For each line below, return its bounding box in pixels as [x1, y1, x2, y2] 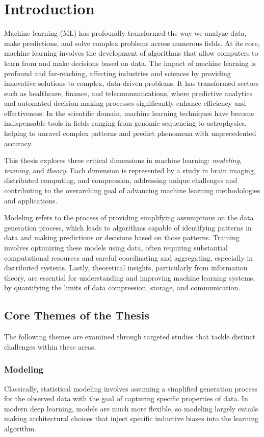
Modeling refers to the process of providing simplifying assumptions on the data [4, 212, 254, 223]
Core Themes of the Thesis [4, 307, 150, 323]
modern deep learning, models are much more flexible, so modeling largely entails [4, 403, 258, 413]
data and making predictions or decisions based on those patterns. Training [4, 232, 240, 243]
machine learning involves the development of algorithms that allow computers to [4, 48, 258, 58]
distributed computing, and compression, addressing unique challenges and [4, 175, 237, 186]
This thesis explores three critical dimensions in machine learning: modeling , [4, 155, 242, 166]
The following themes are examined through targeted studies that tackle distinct [4, 331, 256, 342]
